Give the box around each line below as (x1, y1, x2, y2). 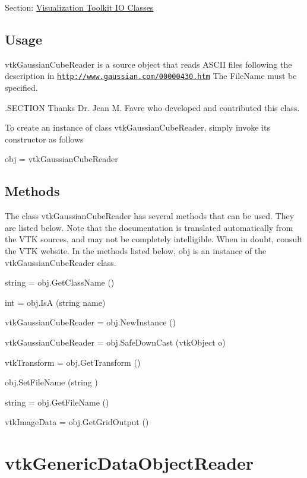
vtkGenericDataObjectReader (5, 451, 254, 475)
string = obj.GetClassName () (5, 276, 115, 289)
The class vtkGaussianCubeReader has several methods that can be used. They (5, 210, 295, 222)
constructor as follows (5, 132, 84, 145)
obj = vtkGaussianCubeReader (5, 153, 118, 165)
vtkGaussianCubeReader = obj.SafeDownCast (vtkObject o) (5, 335, 226, 348)
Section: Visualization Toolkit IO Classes (5, 1, 154, 13)
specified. (5, 81, 38, 94)
